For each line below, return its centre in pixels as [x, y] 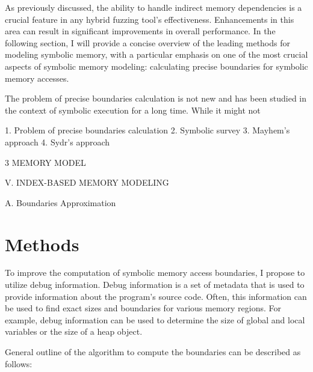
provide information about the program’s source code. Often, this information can [156, 296]
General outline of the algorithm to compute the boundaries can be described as [153, 352]
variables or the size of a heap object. [74, 331]
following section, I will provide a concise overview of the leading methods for [147, 42]
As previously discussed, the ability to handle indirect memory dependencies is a [153, 7]
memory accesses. [37, 78]
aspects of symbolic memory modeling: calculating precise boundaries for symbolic [156, 66]
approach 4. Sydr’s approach [57, 142]
